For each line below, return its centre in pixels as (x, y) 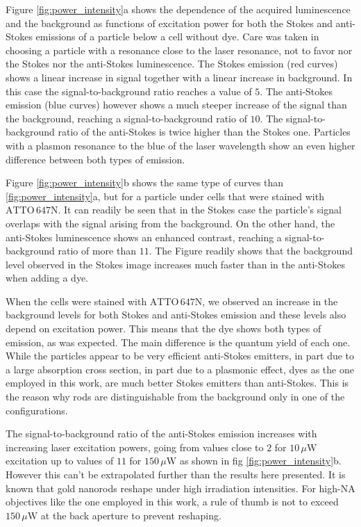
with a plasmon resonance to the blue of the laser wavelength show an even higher (180, 145)
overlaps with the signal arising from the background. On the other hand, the (170, 223)
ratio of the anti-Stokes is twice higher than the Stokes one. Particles (204, 132)
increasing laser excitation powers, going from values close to (135, 447)
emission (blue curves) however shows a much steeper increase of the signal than (176, 105)
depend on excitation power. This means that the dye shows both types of (163, 329)
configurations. (37, 410)
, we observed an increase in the (270, 301)
